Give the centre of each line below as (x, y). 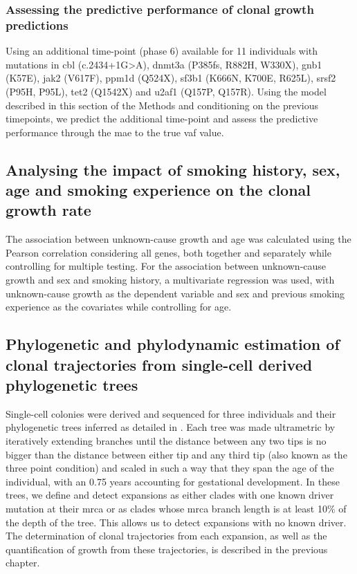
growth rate (48, 210)
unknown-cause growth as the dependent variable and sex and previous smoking (175, 293)
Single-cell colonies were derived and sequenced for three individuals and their (171, 413)
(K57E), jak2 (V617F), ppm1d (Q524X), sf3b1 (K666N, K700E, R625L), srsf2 (171, 78)
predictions (37, 25)
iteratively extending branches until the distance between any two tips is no (166, 441)
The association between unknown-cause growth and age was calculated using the (178, 239)
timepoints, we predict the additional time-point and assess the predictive (162, 119)
